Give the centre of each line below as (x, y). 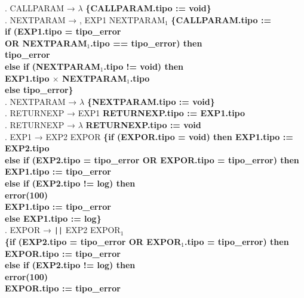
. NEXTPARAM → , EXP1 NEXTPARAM (85, 19)
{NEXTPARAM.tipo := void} (151, 101)
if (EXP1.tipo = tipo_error (63, 31)
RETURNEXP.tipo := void (143, 124)
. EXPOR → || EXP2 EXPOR (63, 230)
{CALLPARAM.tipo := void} (148, 8)
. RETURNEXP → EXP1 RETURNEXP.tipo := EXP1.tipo (125, 113)
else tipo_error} (39, 90)
